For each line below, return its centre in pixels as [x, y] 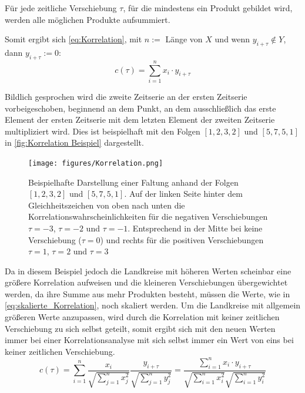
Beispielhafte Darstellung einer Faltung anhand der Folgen [133, 182]
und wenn [232, 39]
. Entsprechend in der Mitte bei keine [195, 228]
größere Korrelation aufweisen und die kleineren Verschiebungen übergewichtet [146, 282]
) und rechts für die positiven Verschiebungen [182, 239]
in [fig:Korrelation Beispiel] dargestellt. [74, 142]
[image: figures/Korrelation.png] [96, 163]
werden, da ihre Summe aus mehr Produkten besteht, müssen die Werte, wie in [148, 293]
